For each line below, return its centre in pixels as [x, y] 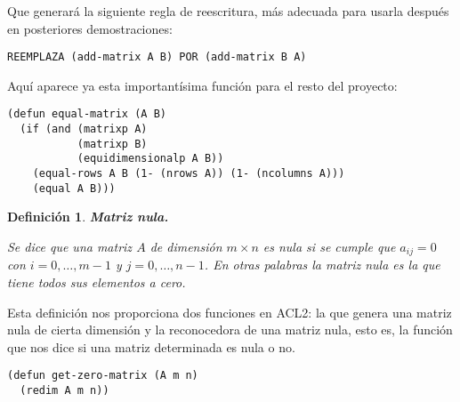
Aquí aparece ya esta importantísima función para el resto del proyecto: [202, 85]
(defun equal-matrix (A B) [87, 114]
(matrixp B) [112, 144]
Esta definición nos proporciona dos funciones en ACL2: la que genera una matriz [230, 312]
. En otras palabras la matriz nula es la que [322, 265]
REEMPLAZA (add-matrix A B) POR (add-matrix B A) [157, 57]
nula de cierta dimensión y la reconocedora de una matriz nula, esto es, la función [230, 330]
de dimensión [186, 246]
